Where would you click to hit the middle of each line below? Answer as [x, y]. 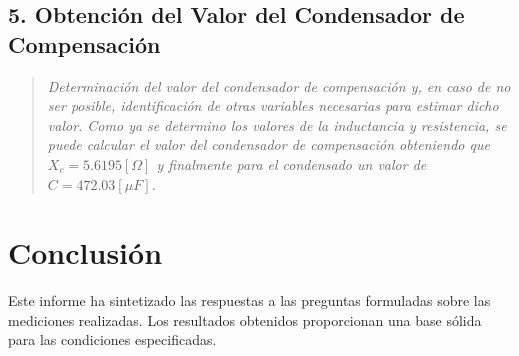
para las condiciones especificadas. [112, 339]
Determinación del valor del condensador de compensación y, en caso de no [279, 85]
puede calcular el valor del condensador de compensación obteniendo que [268, 144]
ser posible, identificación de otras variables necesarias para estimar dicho [273, 105]
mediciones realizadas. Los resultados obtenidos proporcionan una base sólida [245, 319]
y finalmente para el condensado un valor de [291, 163]
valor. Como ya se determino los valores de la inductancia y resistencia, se [277, 124]
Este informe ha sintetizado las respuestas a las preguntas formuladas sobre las [249, 300]
